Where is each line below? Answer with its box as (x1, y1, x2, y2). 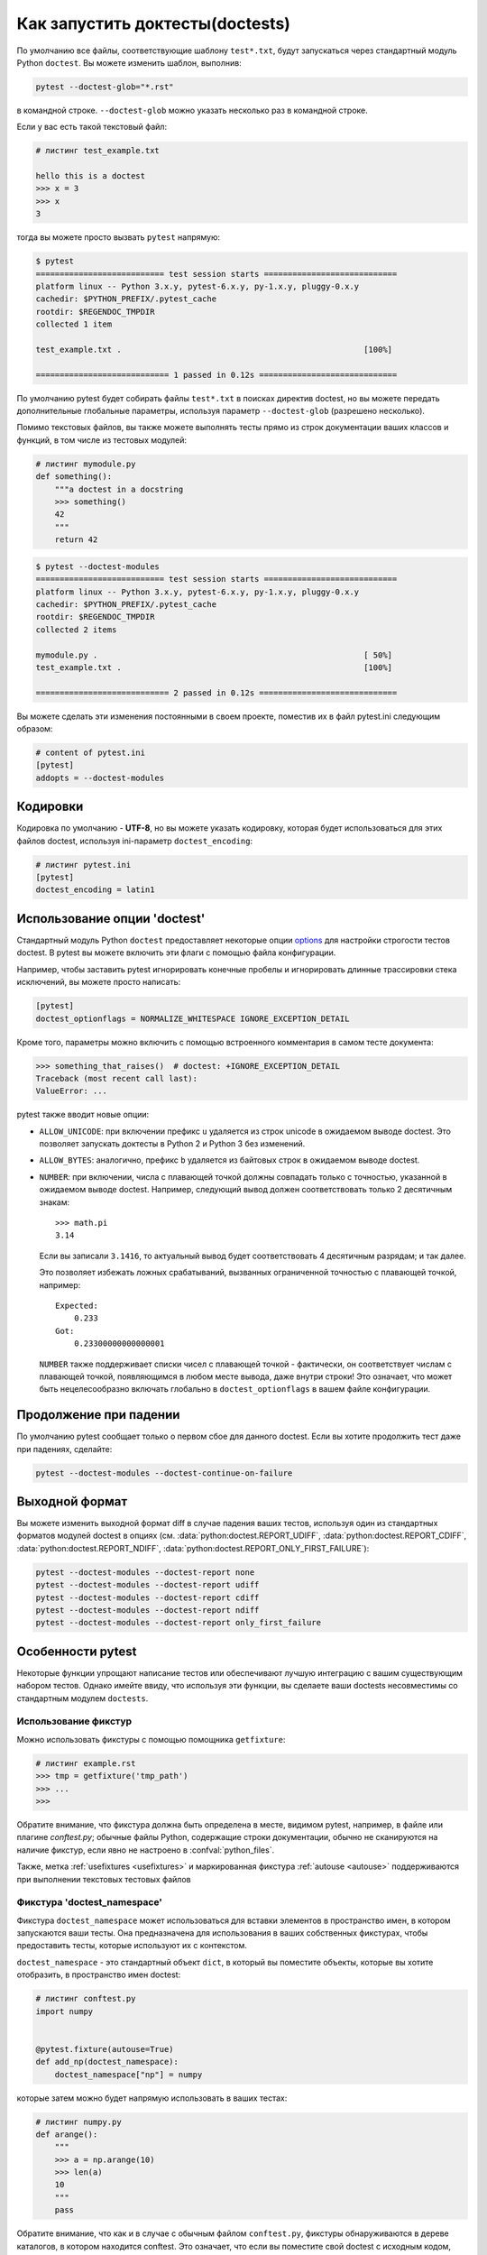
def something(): (35, 472, 113, 482)
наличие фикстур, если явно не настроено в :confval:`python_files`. (16, 1845, 275, 1855)
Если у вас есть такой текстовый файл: (16, 122, 167, 133)
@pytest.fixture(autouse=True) (35, 2044, 175, 2054)
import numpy (35, 2006, 94, 2016)
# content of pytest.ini (35, 748, 146, 758)
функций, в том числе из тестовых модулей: (16, 434, 187, 446)
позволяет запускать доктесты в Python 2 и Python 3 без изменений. (39, 1138, 306, 1149)
